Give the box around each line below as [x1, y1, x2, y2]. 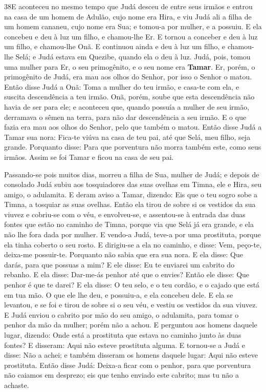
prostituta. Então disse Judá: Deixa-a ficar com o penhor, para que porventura [4, 359, 251, 370]
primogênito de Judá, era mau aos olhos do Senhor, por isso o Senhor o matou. [4, 71, 252, 82]
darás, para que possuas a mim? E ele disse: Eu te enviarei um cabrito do [4, 259, 235, 270]
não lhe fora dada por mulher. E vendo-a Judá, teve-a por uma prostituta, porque [4, 229, 261, 240]
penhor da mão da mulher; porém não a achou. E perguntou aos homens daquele [4, 319, 257, 330]
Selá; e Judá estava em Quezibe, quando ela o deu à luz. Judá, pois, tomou [15, 51, 251, 61]
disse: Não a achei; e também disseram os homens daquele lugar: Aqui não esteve [4, 349, 258, 360]
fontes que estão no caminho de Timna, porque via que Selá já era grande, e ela [4, 219, 254, 230]
